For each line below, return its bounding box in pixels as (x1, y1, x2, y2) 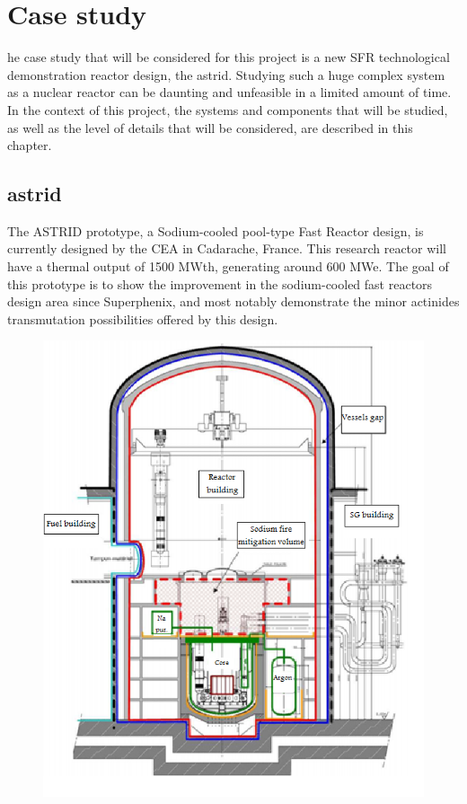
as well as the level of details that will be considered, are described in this (7, 118, 413, 137)
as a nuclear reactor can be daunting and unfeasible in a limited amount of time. (7, 83, 452, 102)
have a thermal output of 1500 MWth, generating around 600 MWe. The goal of (7, 257, 449, 276)
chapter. (7, 136, 52, 155)
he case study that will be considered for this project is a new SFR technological (7, 48, 450, 66)
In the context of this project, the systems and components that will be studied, (7, 100, 448, 119)
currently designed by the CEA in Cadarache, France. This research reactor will (7, 239, 446, 258)
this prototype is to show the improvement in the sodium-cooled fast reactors (7, 274, 433, 293)
